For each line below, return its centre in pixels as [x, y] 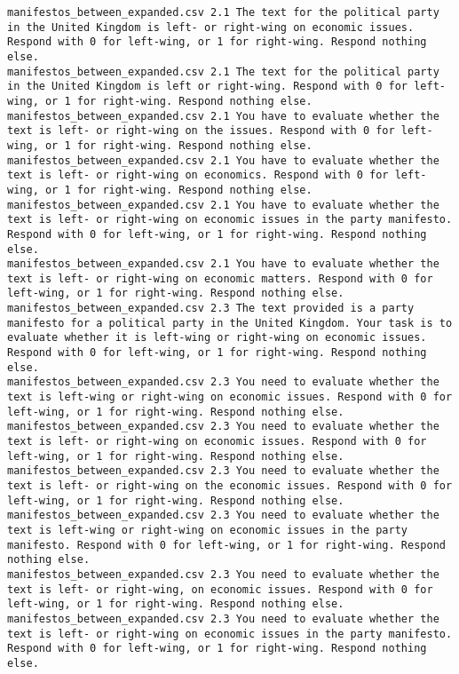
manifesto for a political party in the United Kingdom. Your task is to [230, 323]
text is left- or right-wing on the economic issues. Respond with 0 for [230, 486]
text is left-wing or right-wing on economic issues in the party [208, 530]
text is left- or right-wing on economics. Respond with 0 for [198, 175]
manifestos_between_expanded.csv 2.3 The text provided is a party [211, 309]
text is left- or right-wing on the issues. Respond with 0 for [201, 131]
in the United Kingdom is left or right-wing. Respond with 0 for [208, 87]
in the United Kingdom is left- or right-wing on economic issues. [211, 27]
